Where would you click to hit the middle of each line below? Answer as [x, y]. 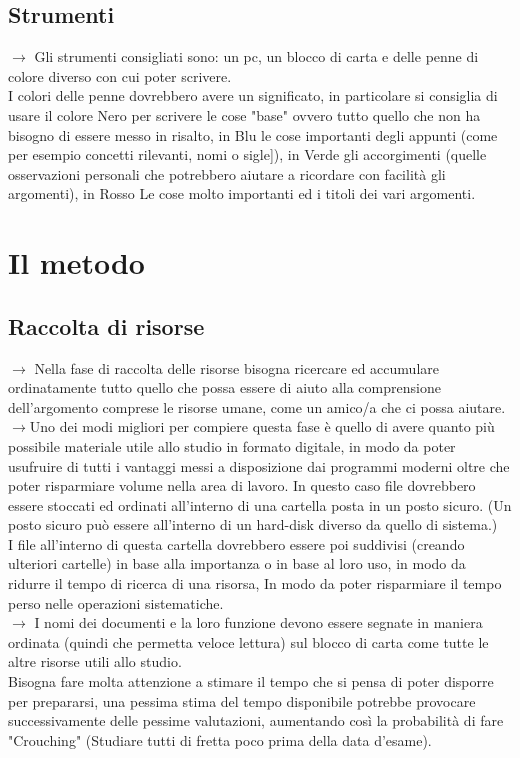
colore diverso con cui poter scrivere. [120, 75]
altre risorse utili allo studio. [95, 661]
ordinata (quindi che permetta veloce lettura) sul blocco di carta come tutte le [248, 641]
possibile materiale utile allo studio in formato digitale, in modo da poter [232, 445]
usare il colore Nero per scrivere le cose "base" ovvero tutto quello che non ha [244, 114]
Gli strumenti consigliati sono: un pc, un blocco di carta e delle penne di [256, 56]
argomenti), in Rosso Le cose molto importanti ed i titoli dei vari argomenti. [242, 193]
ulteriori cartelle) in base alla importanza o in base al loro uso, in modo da [237, 563]
